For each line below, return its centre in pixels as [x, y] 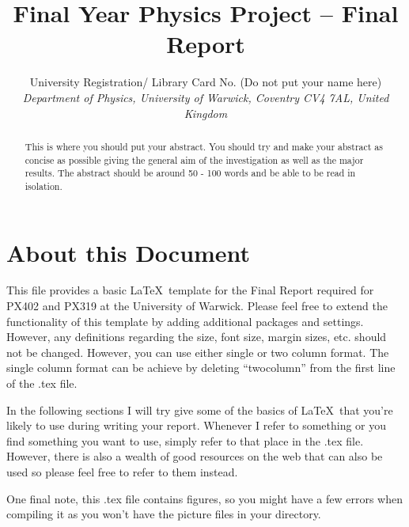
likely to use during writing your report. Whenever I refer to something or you [197, 425]
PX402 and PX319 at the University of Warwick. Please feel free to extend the [197, 306]
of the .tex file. [42, 383]
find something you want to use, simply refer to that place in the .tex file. [185, 440]
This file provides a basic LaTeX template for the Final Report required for [190, 290]
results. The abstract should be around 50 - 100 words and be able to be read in [190, 173]
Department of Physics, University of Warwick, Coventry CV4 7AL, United [206, 97]
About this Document [129, 252]
